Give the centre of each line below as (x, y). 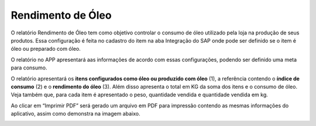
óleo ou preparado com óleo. (46, 49)
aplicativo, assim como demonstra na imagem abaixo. (75, 114)
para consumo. (29, 68)
